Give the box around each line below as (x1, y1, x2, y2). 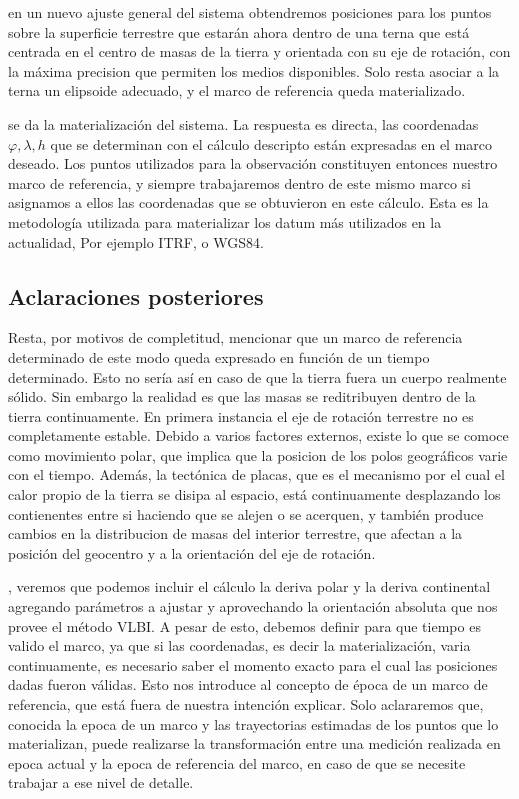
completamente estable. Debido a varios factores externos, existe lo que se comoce (8, 425, 509, 446)
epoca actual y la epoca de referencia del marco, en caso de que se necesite (8, 752, 466, 773)
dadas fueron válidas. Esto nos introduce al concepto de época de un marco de (8, 674, 488, 695)
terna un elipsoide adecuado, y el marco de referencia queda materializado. (8, 80, 466, 101)
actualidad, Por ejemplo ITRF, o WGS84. (8, 231, 264, 252)
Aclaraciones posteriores (8, 280, 264, 311)
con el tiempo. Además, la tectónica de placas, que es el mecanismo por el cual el (8, 464, 505, 485)
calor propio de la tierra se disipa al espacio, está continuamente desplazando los (8, 484, 501, 505)
